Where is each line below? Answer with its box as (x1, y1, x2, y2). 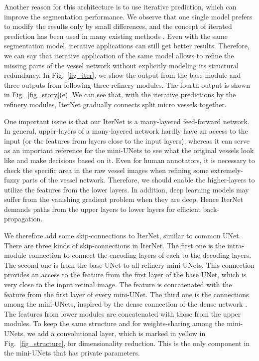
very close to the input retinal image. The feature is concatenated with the (4, 279, 232, 290)
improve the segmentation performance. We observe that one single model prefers (4, 11, 253, 21)
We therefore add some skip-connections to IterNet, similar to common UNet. (4, 230, 241, 241)
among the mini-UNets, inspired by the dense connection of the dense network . (4, 299, 248, 309)
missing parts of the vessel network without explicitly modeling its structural (4, 60, 239, 70)
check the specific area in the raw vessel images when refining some (4, 165, 209, 175)
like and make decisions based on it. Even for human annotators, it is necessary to (4, 155, 255, 165)
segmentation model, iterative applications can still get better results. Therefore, (4, 40, 250, 51)
